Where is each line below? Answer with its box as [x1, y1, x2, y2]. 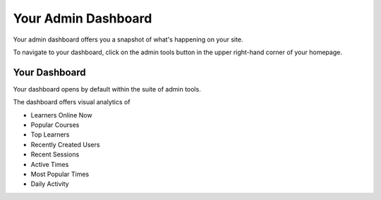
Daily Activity [30, 180, 70, 188]
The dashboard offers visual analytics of [13, 98, 131, 106]
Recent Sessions [30, 150, 80, 158]
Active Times [30, 160, 69, 168]
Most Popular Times [30, 170, 90, 178]
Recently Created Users [30, 140, 100, 149]
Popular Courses [30, 120, 80, 130]
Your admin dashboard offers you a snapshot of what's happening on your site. [13, 35, 243, 44]
